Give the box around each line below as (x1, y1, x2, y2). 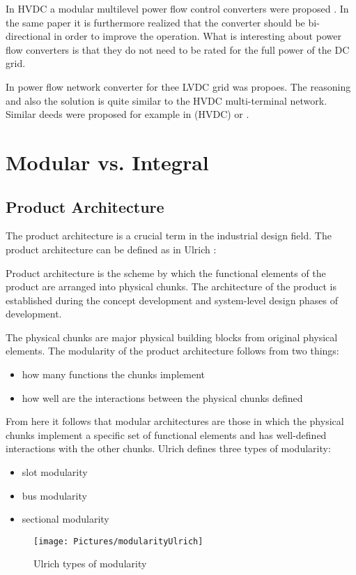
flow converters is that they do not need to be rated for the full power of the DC (6, 42, 350, 57)
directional (6, 29, 51, 43)
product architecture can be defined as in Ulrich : (6, 241, 217, 256)
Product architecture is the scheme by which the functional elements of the (6, 265, 326, 280)
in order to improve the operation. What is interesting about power (54, 29, 341, 43)
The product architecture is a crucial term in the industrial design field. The (6, 228, 332, 243)
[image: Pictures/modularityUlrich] (33, 536, 203, 546)
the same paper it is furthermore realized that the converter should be (6, 15, 305, 29)
